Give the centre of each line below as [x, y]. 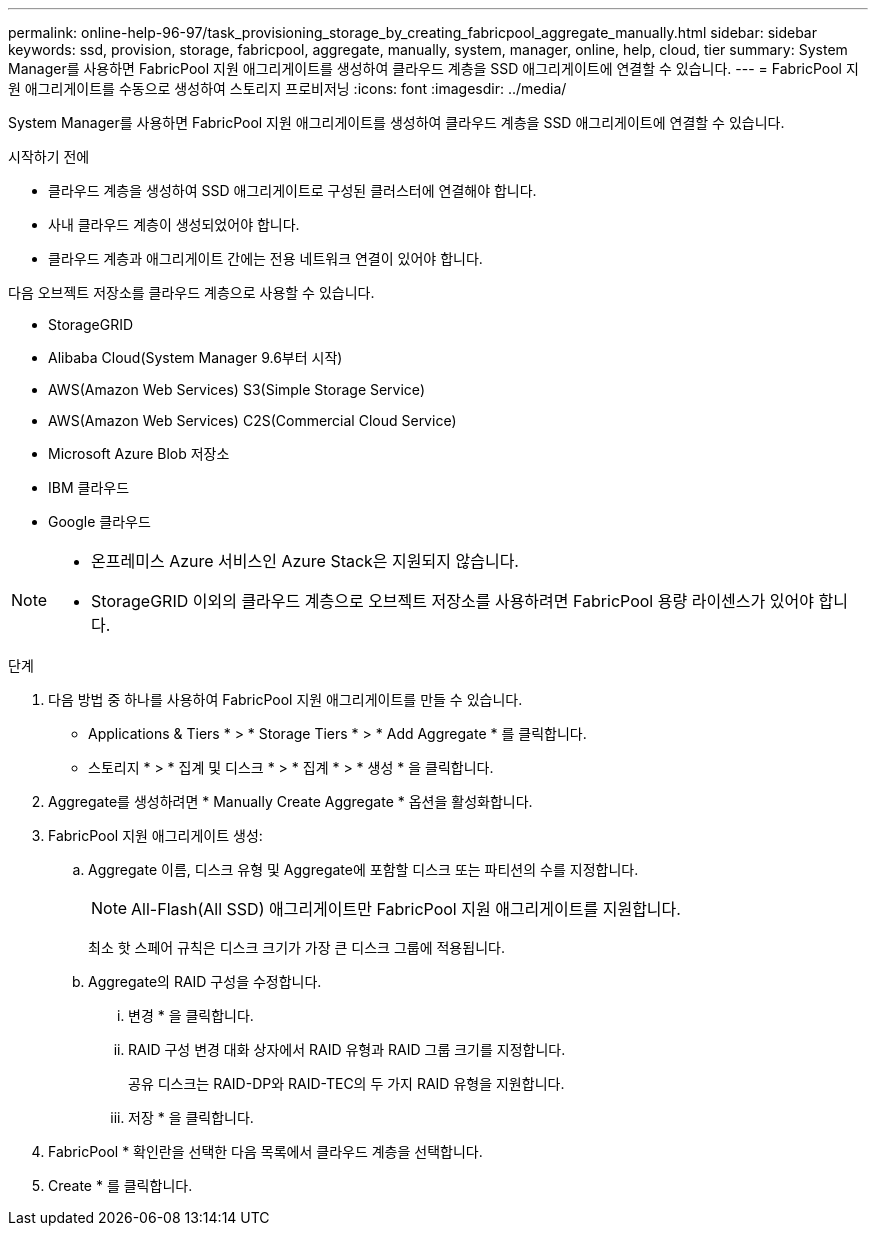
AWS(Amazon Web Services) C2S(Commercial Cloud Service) [252, 420]
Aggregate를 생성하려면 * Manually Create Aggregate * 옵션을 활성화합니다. [290, 801]
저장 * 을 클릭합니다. [191, 1117]
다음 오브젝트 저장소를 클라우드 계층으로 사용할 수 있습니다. [191, 292]
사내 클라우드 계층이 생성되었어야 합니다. [174, 224]
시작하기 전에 [49, 156]
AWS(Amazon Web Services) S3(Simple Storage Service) [236, 389]
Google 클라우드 [99, 521]
